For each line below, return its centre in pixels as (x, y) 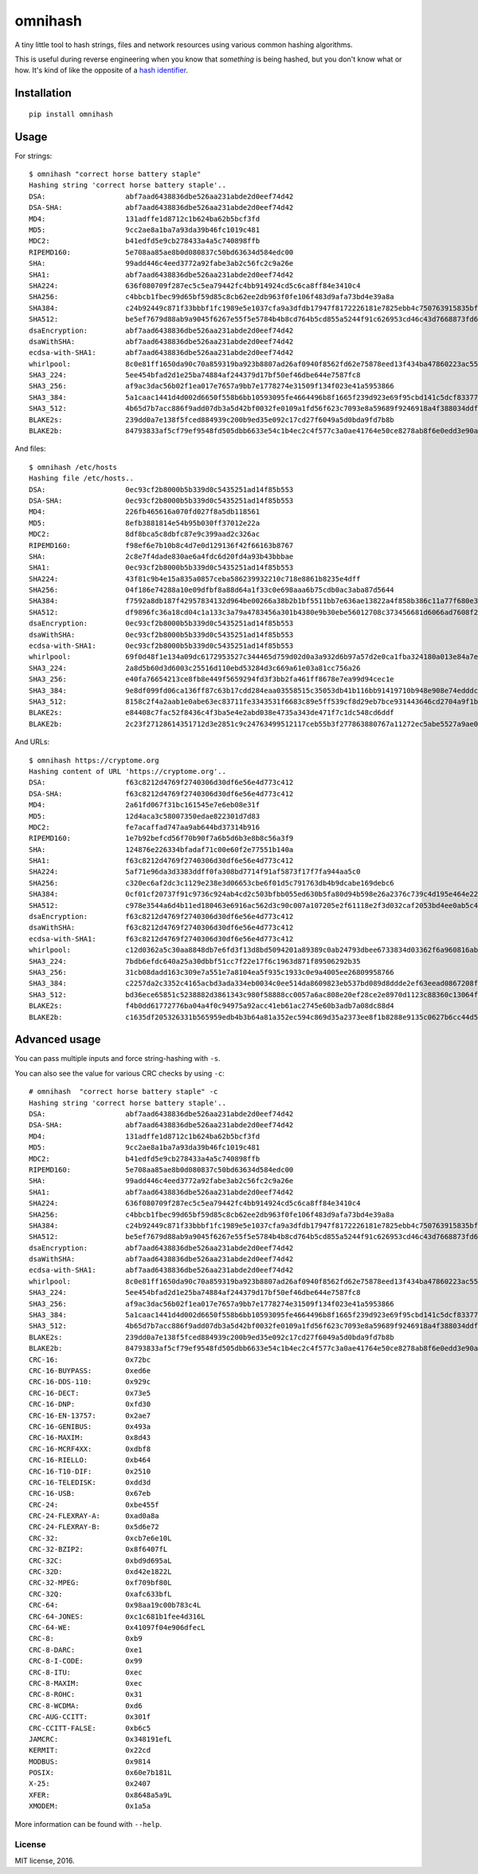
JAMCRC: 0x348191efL (100, 1739)
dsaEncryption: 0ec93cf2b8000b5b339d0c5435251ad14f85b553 (161, 623)
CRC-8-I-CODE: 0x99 (86, 1661)
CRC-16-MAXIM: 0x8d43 (90, 1438)
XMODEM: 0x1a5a (90, 1806)
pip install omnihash (71, 114)
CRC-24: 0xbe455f (94, 1505)
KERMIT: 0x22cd (90, 1750)
